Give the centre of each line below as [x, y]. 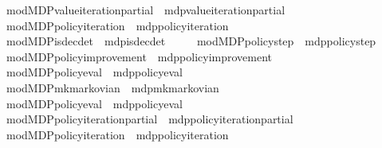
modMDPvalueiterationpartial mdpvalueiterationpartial [146, 10]
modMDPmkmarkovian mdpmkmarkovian [112, 87]
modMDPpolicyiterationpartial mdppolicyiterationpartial [150, 119]
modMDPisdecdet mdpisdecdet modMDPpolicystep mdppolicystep [191, 41]
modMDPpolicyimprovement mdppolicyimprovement [139, 56]
